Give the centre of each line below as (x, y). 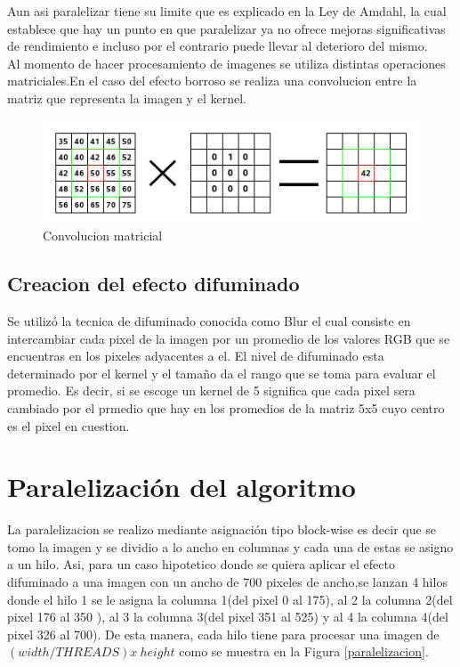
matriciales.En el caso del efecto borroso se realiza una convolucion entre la (212, 81)
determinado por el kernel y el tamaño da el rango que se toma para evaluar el (222, 373)
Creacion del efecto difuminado (153, 284)
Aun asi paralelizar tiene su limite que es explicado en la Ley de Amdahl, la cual (227, 11)
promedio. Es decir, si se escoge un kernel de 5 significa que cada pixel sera (211, 390)
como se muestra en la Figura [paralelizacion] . (304, 651)
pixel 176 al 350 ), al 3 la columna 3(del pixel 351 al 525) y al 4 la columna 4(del (228, 617)
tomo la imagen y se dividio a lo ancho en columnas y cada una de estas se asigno (230, 546)
